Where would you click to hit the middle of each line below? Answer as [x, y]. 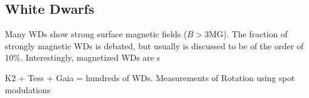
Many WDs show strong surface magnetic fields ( [96, 34]
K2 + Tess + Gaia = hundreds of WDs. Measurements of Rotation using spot [150, 77]
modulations [28, 89]
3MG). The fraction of [246, 34]
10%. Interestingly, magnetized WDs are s [83, 57]
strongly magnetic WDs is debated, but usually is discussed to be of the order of [154, 45]
